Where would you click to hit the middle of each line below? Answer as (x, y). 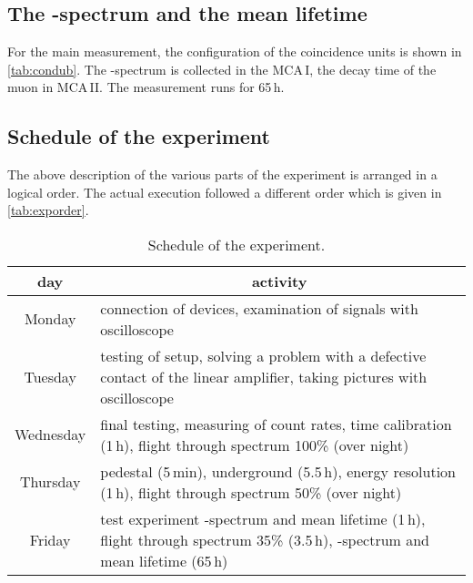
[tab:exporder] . (48, 210)
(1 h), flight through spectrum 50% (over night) (251, 492)
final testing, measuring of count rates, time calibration (276, 424)
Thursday (50, 482)
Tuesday (50, 376)
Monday (50, 319)
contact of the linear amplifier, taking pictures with (264, 376)
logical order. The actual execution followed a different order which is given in (225, 192)
